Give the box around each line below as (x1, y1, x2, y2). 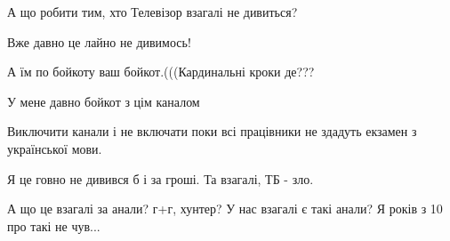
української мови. (7, 139, 102, 157)
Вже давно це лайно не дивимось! (7, 32, 191, 51)
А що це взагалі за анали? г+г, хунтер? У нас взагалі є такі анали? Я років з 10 (7, 199, 443, 218)
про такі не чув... (7, 216, 100, 235)
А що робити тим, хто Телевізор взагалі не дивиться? (7, 3, 298, 20)
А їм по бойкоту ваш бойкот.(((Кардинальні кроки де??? (7, 62, 315, 81)
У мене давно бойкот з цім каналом (7, 92, 200, 110)
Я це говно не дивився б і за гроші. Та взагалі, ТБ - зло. (7, 169, 314, 188)
